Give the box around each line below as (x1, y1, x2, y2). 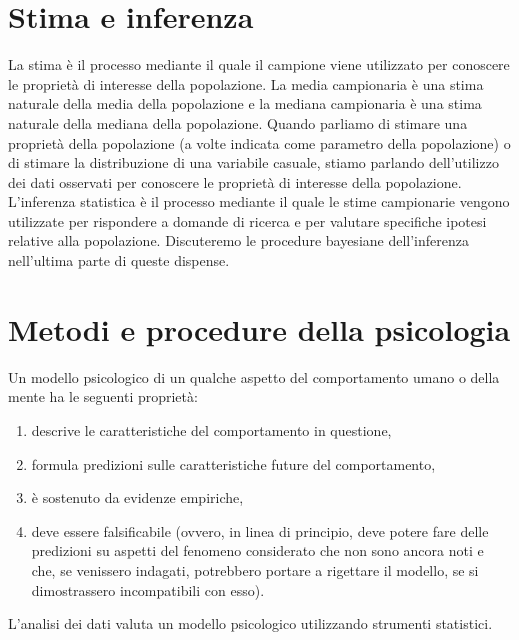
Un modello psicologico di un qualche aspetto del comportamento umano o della (8, 366, 500, 387)
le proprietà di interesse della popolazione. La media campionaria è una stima (8, 73, 484, 94)
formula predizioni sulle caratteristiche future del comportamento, (31, 453, 436, 474)
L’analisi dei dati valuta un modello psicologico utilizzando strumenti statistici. (8, 613, 493, 634)
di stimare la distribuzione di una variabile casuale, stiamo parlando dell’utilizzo (8, 152, 499, 173)
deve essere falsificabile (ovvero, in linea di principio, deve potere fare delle (31, 520, 489, 541)
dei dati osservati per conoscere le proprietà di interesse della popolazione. (8, 171, 462, 192)
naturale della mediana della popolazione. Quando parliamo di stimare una (8, 112, 468, 133)
